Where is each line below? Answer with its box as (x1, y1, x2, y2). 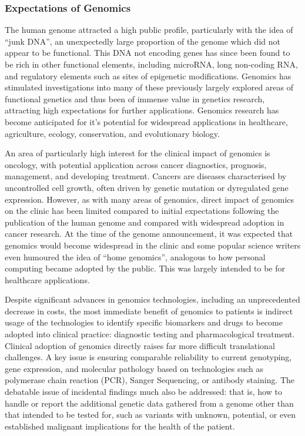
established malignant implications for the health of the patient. (5, 420, 235, 432)
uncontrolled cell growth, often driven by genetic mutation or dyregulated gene (5, 181, 289, 193)
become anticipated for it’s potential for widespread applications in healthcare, (5, 115, 288, 128)
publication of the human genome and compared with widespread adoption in (5, 216, 284, 228)
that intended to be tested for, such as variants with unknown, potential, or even (5, 408, 296, 421)
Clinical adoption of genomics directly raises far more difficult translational (5, 339, 275, 351)
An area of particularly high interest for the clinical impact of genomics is (5, 147, 270, 159)
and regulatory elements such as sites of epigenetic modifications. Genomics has (5, 69, 291, 82)
